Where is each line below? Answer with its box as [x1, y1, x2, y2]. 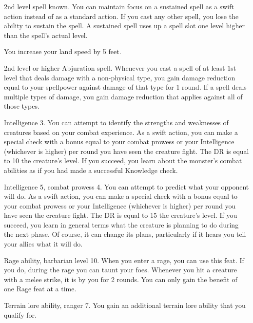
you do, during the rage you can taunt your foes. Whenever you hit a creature [4, 265, 237, 275]
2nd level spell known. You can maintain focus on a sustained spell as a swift [4, 1, 234, 11]
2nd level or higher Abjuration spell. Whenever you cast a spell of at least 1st [4, 62, 236, 73]
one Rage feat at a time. [4, 284, 77, 294]
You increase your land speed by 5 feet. [4, 46, 121, 57]
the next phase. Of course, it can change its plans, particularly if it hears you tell [4, 229, 246, 239]
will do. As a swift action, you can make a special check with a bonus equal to [4, 191, 237, 201]
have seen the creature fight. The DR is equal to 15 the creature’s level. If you [4, 210, 237, 220]
